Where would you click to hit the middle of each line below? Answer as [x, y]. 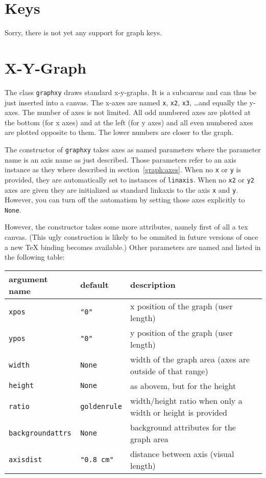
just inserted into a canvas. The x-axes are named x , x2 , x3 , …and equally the [126, 102]
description [153, 285]
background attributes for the [183, 427]
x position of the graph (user [182, 306]
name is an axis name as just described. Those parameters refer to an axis [120, 159]
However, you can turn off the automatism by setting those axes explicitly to [125, 200]
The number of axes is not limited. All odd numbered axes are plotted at [136, 112]
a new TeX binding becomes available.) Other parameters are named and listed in [133, 247]
